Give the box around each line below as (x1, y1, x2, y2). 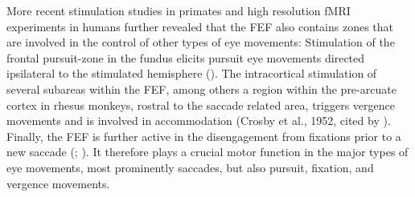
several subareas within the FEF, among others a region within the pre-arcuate (6, 80, 397, 97)
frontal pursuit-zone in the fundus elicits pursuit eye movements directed (6, 49, 365, 66)
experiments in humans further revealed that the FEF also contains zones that (6, 18, 394, 34)
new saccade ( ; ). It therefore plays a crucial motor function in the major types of (6, 143, 409, 160)
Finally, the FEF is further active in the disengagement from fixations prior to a (6, 127, 401, 144)
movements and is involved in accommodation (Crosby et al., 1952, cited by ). (6, 112, 391, 129)
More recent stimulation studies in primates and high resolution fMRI (6, 2, 351, 18)
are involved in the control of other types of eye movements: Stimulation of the (6, 34, 395, 50)
